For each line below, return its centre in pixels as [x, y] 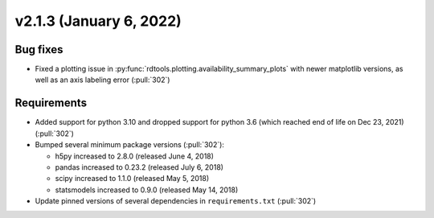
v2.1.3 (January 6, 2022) [98, 21]
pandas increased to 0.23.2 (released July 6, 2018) [139, 167]
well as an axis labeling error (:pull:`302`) [102, 80]
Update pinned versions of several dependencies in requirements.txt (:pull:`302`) [176, 201]
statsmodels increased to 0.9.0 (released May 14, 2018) [147, 190]
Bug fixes [39, 49]
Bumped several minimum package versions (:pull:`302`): [130, 145]
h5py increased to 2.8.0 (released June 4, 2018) [135, 156]
